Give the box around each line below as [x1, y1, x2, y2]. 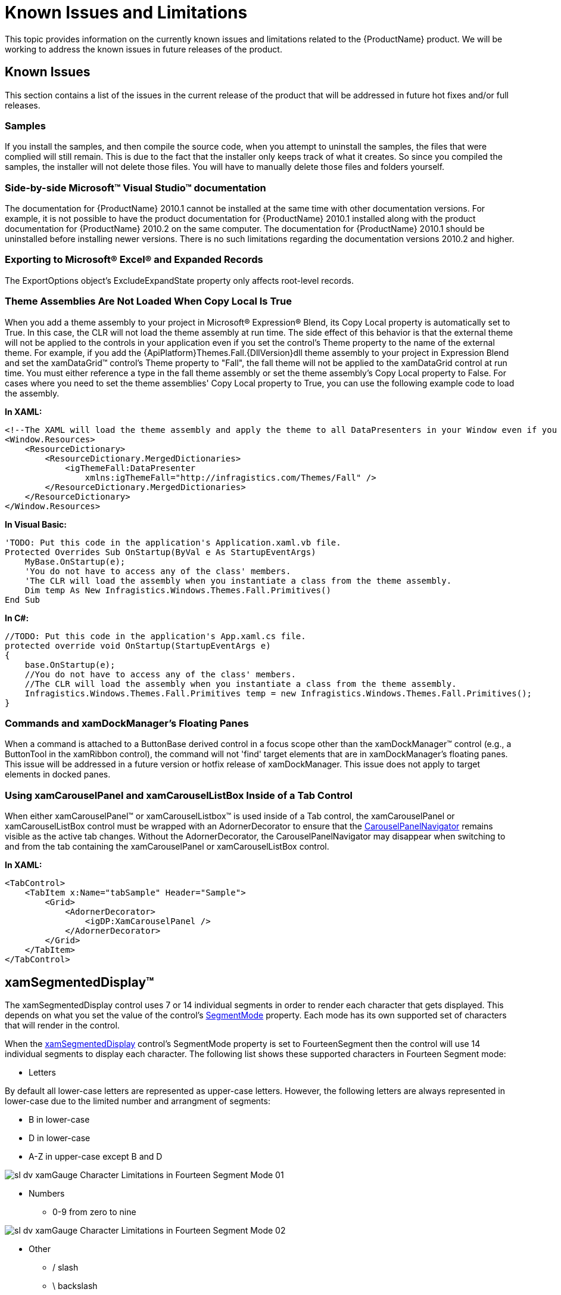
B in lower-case [29, 1114, 90, 1124]
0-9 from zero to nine [52, 1206, 136, 1217]
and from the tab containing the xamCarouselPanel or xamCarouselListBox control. [5, 841, 329, 852]
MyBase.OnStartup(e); [24, 556, 126, 566]
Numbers [29, 1188, 65, 1198]
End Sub [5, 594, 40, 605]
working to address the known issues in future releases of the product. [5, 44, 282, 54]
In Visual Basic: [5, 519, 67, 529]
